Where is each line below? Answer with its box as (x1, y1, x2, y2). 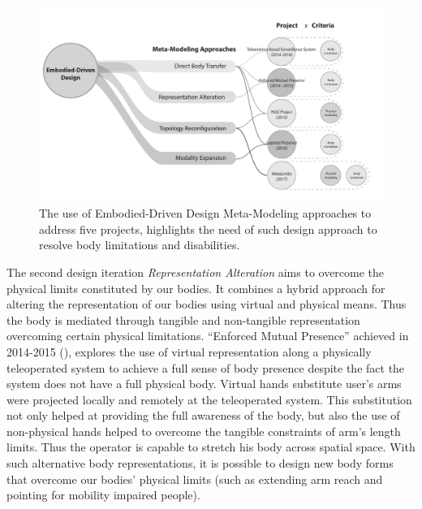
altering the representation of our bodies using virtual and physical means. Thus (6, 295, 407, 313)
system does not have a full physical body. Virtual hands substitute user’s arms (6, 375, 402, 392)
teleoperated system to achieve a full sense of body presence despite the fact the (6, 359, 405, 376)
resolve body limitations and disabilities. (39, 236, 240, 253)
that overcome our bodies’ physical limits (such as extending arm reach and (6, 470, 383, 487)
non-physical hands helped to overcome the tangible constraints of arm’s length (6, 422, 401, 439)
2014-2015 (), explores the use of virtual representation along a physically (6, 343, 372, 360)
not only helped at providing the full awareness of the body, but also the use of (6, 407, 400, 424)
